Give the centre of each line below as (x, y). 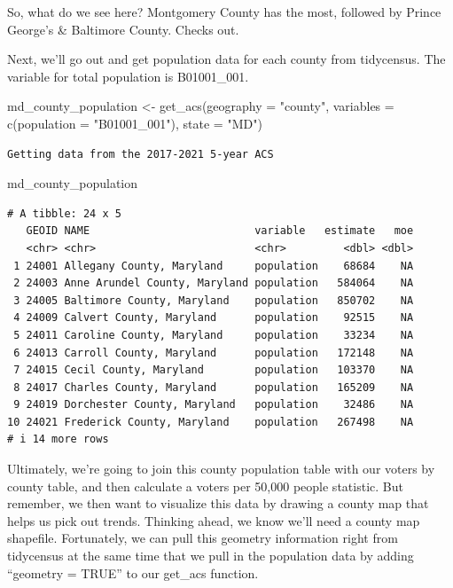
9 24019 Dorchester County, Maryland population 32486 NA (214, 405)
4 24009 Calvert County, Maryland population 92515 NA (214, 318)
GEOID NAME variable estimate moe (220, 231)
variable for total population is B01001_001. (128, 76)
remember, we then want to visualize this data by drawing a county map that (218, 503)
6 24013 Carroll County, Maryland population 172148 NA (214, 353)
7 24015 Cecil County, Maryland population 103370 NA (214, 370)
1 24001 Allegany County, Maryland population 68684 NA (214, 266)
